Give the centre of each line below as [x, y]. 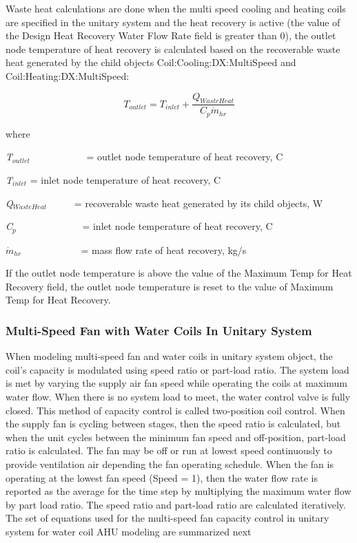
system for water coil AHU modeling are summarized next [129, 531]
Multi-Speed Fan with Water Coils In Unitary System [159, 330]
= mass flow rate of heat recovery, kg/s [164, 249]
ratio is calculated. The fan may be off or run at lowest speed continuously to [169, 450]
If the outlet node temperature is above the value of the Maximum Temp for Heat [179, 273]
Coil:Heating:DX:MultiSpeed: [68, 75]
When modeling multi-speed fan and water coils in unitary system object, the [169, 356]
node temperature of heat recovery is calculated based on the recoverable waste [173, 49]
